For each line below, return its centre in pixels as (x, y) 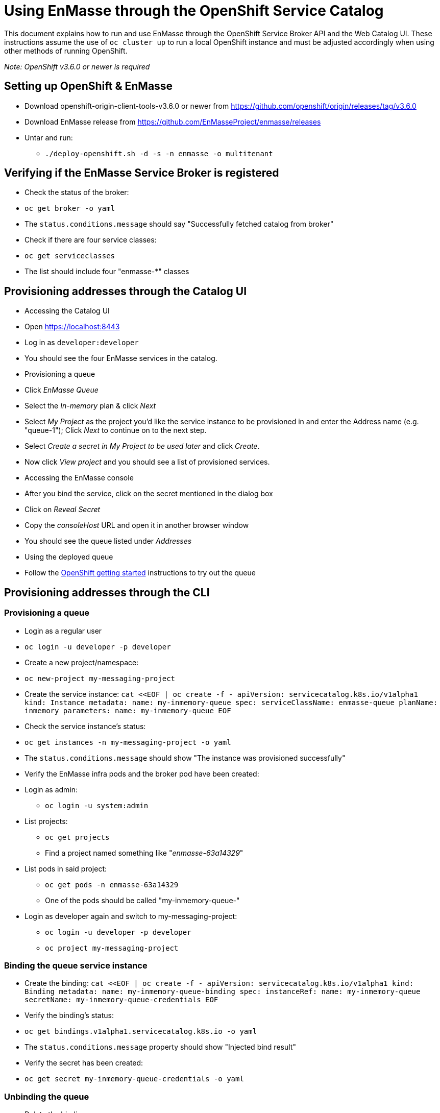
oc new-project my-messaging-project (100, 678)
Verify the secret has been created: (84, 1063)
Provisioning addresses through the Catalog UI (126, 291)
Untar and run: (49, 137)
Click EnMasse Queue (62, 390)
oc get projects (77, 837)
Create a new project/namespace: (82, 662)
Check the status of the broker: (77, 192)
